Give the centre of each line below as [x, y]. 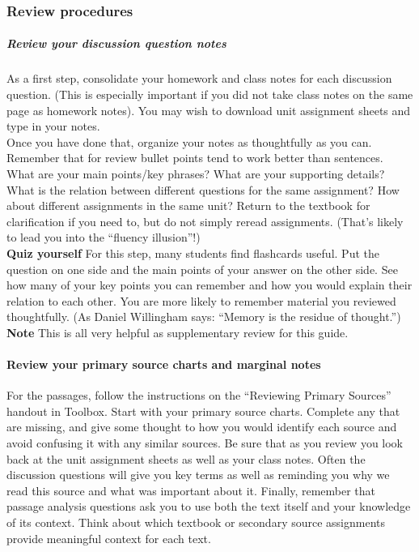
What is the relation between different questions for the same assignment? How [203, 189]
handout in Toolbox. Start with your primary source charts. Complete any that [203, 411]
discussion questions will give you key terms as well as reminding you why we [198, 475]
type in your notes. [53, 126]
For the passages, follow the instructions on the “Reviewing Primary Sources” [199, 395]
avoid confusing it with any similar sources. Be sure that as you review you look [205, 443]
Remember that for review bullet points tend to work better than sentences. [195, 158]
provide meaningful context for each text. [109, 538]
